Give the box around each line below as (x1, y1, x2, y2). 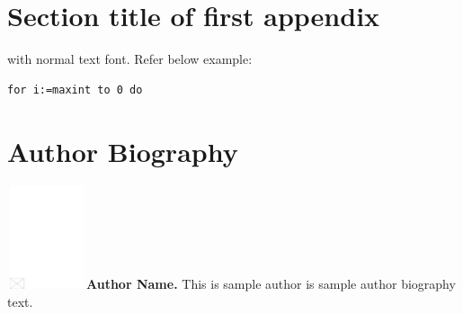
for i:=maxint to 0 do (7, 83, 143, 96)
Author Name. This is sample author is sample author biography (86, 274, 456, 293)
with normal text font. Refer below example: (7, 49, 253, 68)
